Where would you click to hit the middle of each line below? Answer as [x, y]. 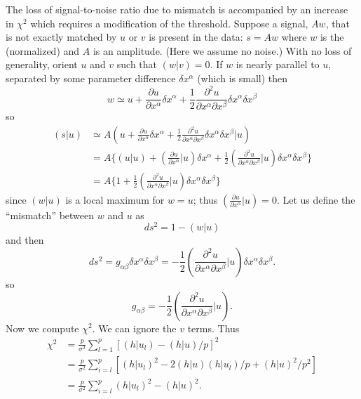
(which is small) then [243, 78]
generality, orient [42, 64]
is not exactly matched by [61, 37]
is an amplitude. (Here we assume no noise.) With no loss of [222, 50]
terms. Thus [213, 328]
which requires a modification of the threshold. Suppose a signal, [169, 23]
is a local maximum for [115, 199]
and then [25, 240]
